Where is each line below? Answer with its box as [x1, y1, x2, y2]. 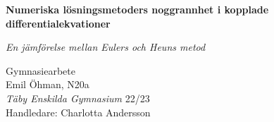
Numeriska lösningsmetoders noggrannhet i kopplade [6, 2, 269, 16]
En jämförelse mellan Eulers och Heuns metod [6, 39, 206, 54]
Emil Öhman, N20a [6, 77, 89, 92]
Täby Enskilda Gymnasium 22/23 [6, 90, 150, 105]
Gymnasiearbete [6, 63, 75, 78]
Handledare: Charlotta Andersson [6, 104, 151, 119]
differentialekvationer [6, 16, 111, 30]
